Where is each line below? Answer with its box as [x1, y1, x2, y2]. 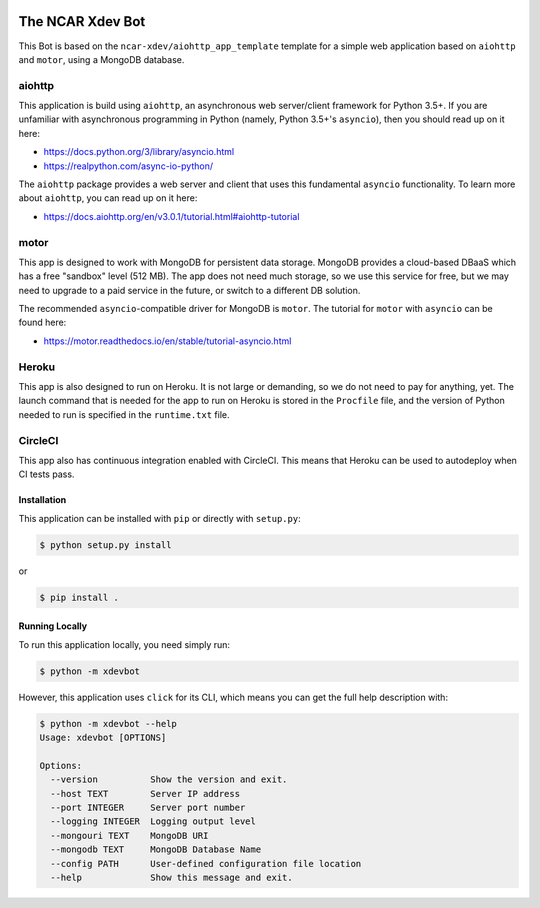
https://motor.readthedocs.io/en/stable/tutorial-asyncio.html [43, 335, 292, 347]
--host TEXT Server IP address [50, 788, 240, 799]
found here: [18, 316, 67, 329]
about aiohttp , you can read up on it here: [18, 192, 198, 204]
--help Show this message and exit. [50, 871, 294, 883]
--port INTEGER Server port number [50, 801, 246, 813]
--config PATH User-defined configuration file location [50, 858, 362, 869]
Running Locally [18, 620, 88, 632]
